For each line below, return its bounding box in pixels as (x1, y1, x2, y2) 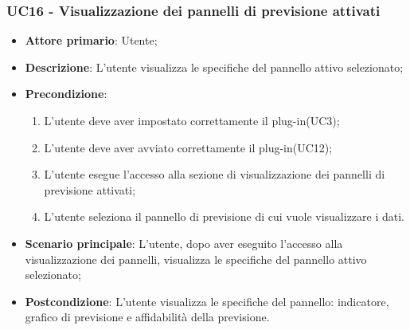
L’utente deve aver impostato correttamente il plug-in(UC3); (44, 112, 340, 128)
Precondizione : (25, 85, 107, 102)
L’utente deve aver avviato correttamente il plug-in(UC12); (44, 139, 333, 155)
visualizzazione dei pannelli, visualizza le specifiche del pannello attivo (25, 250, 367, 267)
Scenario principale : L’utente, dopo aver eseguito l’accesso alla (25, 234, 343, 251)
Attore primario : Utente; (25, 32, 158, 49)
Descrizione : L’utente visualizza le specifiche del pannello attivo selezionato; (25, 58, 404, 75)
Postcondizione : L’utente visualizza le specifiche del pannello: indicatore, (25, 293, 389, 309)
